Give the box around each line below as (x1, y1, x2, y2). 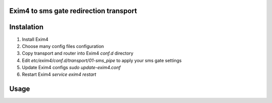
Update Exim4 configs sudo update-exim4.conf (22, 65, 121, 71)
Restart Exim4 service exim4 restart (22, 71, 97, 78)
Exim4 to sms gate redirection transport (9, 7, 137, 15)
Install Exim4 (22, 36, 49, 42)
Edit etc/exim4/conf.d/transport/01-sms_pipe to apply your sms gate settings (22, 57, 182, 63)
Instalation (9, 23, 44, 31)
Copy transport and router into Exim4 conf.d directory (22, 50, 133, 57)
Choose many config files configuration (22, 43, 104, 49)
